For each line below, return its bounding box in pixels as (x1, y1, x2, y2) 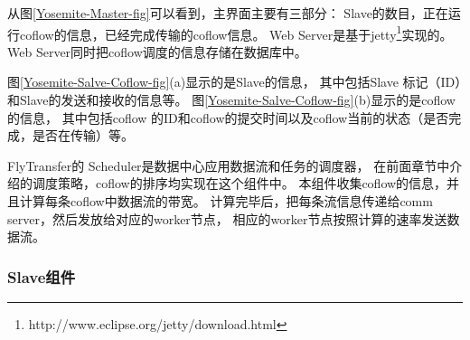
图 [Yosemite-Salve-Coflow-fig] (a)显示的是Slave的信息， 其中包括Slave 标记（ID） (7, 72, 462, 91)
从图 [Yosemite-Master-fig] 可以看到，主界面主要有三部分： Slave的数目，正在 (7, 4, 448, 22)
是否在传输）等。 (32, 126, 134, 145)
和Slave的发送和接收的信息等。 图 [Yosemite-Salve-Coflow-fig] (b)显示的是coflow (7, 90, 456, 109)
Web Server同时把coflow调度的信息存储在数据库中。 (7, 42, 307, 61)
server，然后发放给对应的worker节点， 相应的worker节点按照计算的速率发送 (7, 209, 447, 228)
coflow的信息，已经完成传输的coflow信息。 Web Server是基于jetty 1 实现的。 (19, 22, 453, 43)
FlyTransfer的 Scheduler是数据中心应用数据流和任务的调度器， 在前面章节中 (7, 156, 450, 175)
